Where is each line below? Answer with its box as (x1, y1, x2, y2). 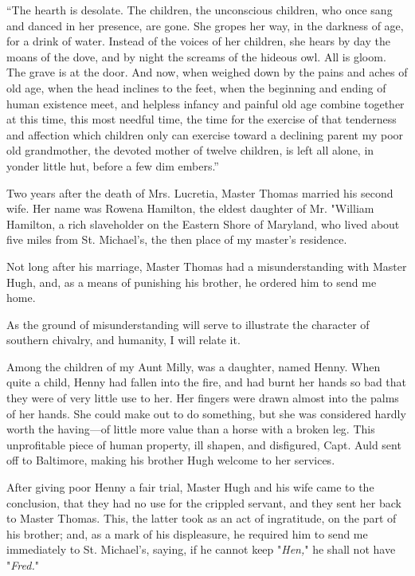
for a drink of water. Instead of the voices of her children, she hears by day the (6, 33, 390, 49)
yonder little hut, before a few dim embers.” (6, 157, 219, 174)
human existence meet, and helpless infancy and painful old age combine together (6, 95, 405, 112)
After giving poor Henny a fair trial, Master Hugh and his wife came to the (6, 479, 374, 496)
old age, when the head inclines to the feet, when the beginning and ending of (6, 79, 386, 96)
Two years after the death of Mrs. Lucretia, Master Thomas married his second (6, 184, 393, 201)
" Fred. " (6, 557, 39, 573)
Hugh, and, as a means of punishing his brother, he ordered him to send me (6, 273, 377, 290)
